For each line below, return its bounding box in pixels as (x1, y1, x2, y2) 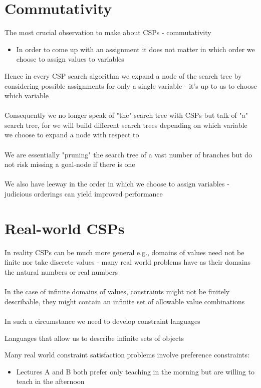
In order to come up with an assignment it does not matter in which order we (16, 44, 255, 54)
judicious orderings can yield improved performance (5, 188, 163, 199)
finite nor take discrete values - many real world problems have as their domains (5, 257, 250, 267)
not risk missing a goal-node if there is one (5, 159, 135, 169)
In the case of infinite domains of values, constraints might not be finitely (5, 286, 230, 297)
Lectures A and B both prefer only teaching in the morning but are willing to (16, 366, 254, 376)
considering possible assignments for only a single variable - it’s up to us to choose (5, 80, 257, 91)
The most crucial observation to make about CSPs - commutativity (5, 27, 211, 38)
